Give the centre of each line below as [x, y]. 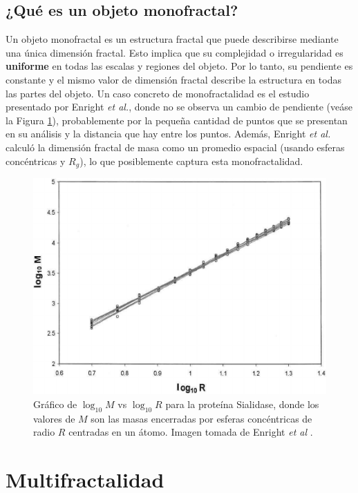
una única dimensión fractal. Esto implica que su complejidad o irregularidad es [175, 52]
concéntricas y [36, 161]
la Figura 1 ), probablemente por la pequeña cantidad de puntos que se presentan [177, 120]
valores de [54, 418]
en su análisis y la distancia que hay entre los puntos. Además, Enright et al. [168, 134]
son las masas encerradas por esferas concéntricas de [201, 418]
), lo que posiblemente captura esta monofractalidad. [191, 161]
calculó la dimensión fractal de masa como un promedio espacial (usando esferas [175, 147]
